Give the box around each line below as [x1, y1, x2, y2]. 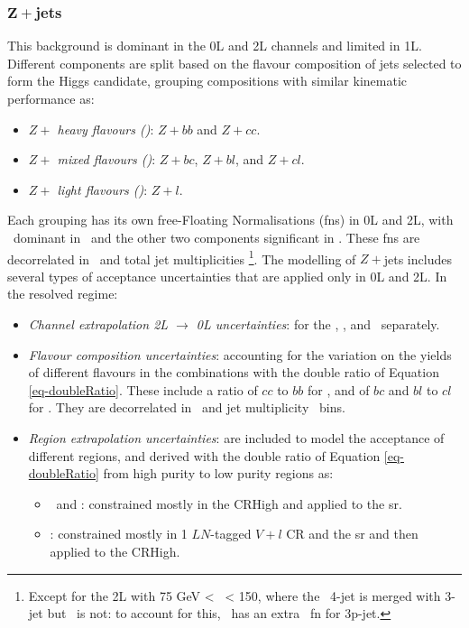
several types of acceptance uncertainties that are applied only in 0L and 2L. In [7, 266, 447, 285]
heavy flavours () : [57, 119, 154, 138]
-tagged [210, 524, 252, 543]
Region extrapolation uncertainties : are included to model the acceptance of [28, 428, 445, 447]
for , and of [307, 380, 370, 399]
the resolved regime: [7, 284, 118, 303]
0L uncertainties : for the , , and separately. [196, 315, 440, 333]
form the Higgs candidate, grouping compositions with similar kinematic [7, 71, 408, 90]
